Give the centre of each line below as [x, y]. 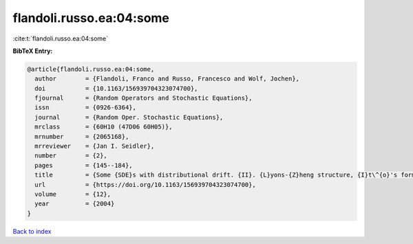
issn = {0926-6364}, [86, 108]
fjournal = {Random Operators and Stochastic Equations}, [144, 98]
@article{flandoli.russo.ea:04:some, [91, 69]
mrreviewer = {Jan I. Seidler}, [95, 146]
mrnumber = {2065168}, [82, 136]
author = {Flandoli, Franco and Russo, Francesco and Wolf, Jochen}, [167, 79]
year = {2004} [75, 204]
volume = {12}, [73, 194]
